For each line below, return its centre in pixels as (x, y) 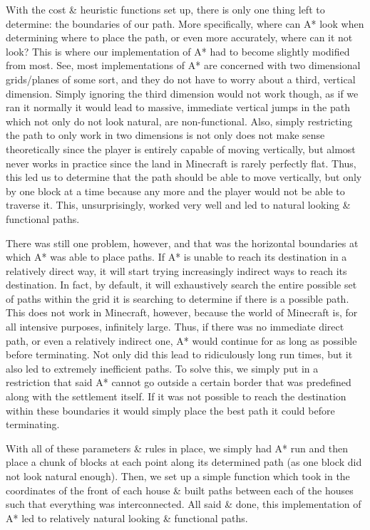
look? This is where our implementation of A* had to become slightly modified (178, 51)
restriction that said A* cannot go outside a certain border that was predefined (179, 382)
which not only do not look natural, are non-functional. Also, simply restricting (179, 121)
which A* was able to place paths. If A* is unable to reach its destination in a (176, 257)
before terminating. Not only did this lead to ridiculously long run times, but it (179, 354)
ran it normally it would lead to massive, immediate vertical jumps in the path (178, 107)
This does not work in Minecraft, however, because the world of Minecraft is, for (182, 312)
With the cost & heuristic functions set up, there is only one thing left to (165, 9)
